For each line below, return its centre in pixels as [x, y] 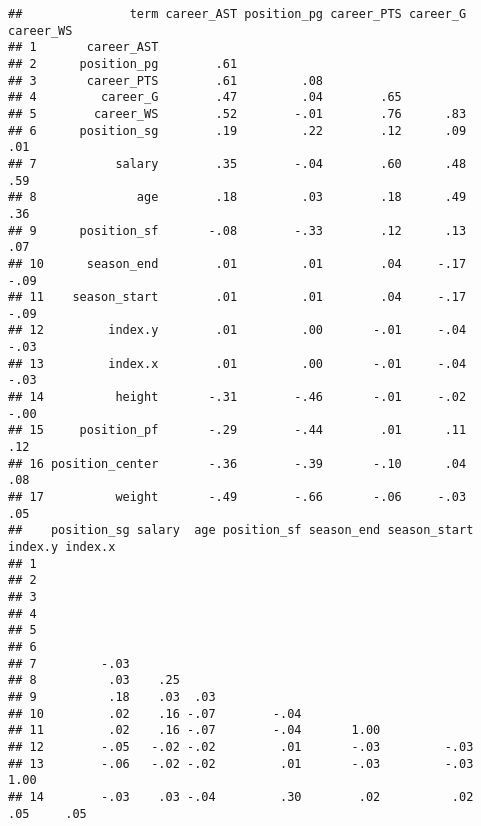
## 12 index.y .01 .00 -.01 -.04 [237, 330]
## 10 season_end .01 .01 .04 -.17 [237, 263]
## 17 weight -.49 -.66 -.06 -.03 [237, 497]
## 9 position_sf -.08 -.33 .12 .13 [237, 230]
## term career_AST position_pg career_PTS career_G [237, 14]
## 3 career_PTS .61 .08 [165, 80]
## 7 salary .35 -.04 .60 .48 [237, 163]
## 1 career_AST [83, 47]
